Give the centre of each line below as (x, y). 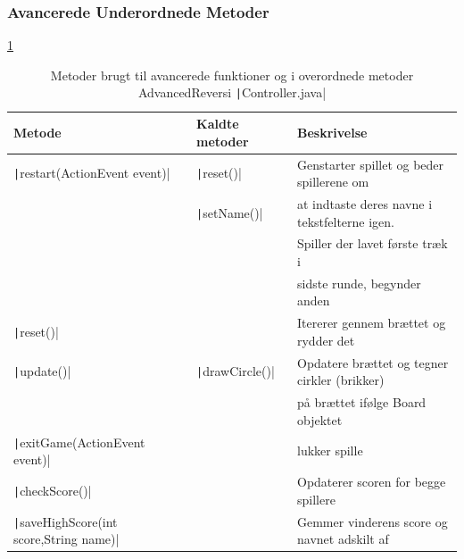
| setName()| (230, 212)
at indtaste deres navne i (365, 203)
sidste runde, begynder (359, 283)
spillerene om (333, 182)
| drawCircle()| (236, 371)
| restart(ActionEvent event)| (92, 173)
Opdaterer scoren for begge (371, 482)
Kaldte (218, 124)
